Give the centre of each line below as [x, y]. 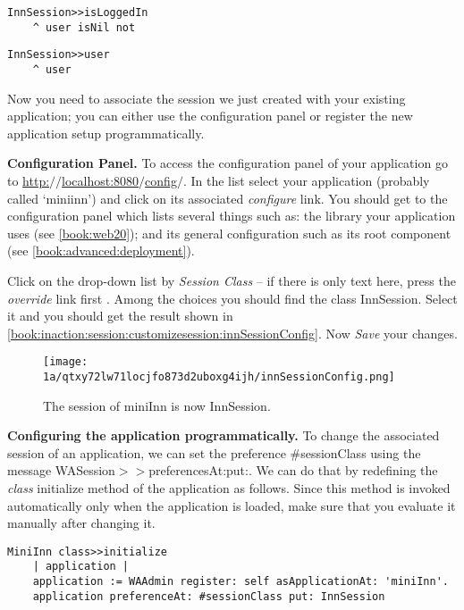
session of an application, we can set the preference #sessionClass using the [214, 452]
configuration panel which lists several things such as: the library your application [232, 216]
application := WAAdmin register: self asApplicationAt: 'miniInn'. [240, 582]
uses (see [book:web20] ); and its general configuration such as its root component [229, 233]
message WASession [61, 470]
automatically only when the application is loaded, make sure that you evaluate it [232, 505]
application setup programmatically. [106, 133]
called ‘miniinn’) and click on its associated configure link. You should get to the [228, 198]
